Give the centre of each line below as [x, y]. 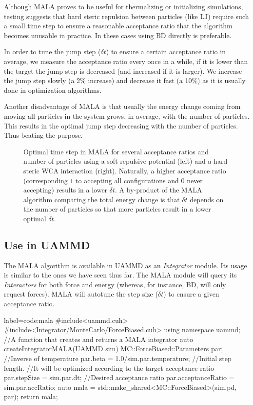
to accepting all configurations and [127, 180]
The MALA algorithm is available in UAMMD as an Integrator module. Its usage [126, 265]
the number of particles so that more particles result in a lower [117, 209]
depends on [207, 199]
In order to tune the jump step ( [52, 52]
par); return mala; [31, 396]
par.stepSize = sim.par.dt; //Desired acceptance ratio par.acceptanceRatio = [119, 377]
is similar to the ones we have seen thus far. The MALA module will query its [120, 275]
